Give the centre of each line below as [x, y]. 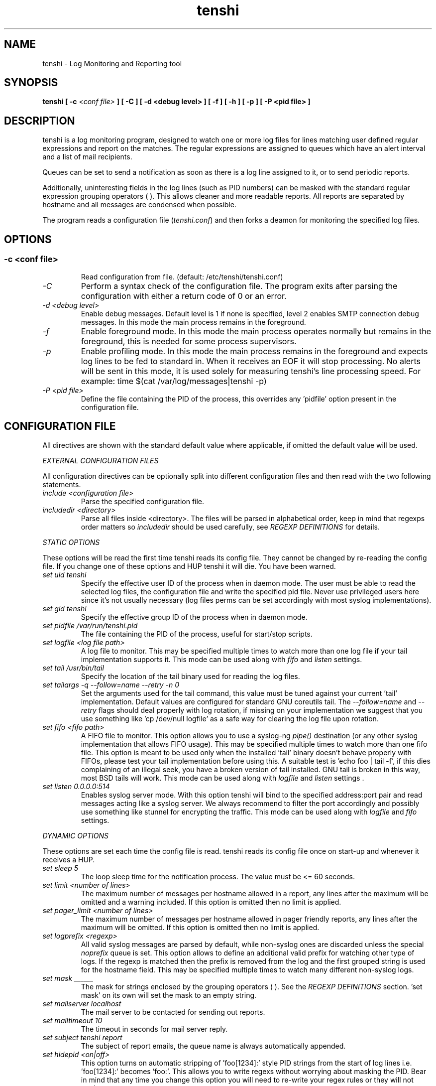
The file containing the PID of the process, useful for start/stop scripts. [197, 634]
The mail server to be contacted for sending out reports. [173, 1012]
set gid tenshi [64, 609]
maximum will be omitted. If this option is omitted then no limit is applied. [200, 928]
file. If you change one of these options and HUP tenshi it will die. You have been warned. [189, 566]
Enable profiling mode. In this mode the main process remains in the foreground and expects [254, 351]
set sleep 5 [60, 868]
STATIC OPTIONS [71, 543]
